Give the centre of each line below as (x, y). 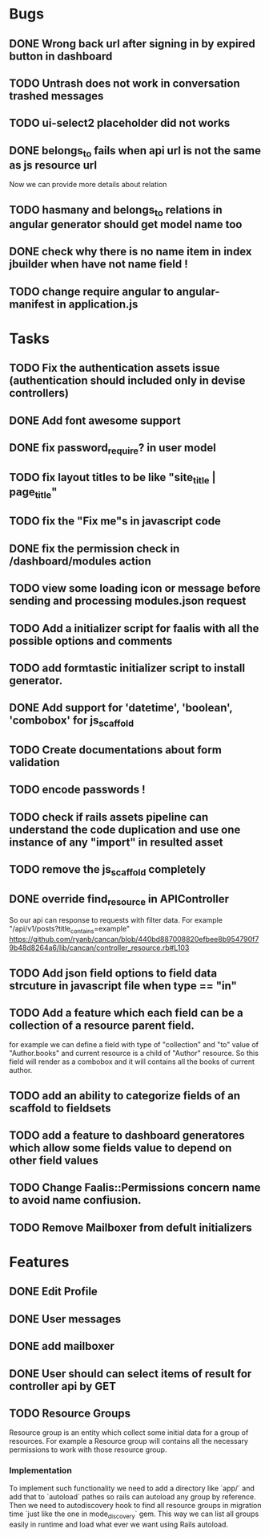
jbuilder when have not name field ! (98, 265)
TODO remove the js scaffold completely (108, 870)
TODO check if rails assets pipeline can (109, 817)
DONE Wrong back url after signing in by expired (132, 44)
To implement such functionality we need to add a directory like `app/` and (132, 1488)
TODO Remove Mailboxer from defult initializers (130, 1227)
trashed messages (56, 96)
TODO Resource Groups (70, 1414)
